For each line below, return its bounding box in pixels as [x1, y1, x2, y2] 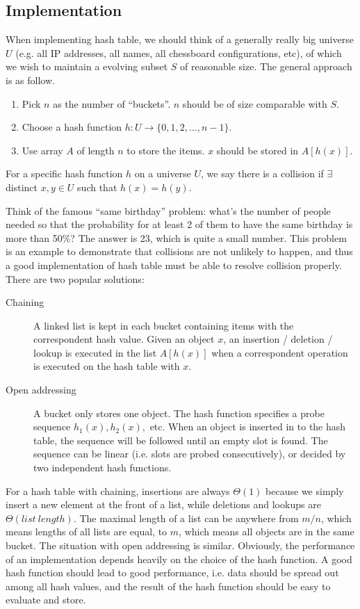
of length [76, 143, 115, 157]
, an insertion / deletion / [223, 332, 333, 346]
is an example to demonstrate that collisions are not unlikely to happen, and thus [6, 244, 353, 259]
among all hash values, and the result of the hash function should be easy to [6, 578, 331, 593]
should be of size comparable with [182, 96, 327, 111]
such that [77, 179, 117, 194]
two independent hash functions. [33, 460, 172, 475]
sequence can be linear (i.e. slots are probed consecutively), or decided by [33, 446, 346, 461]
